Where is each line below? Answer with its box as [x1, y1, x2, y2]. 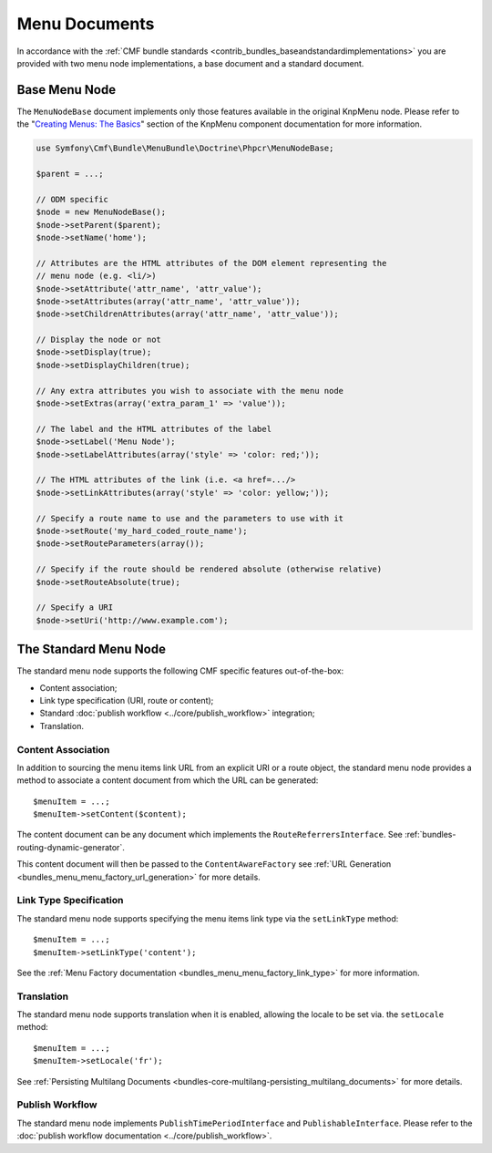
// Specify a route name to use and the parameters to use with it [36, 513, 344, 523]
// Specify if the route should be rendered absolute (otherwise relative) [36, 564, 383, 574]
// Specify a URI [36, 602, 114, 613]
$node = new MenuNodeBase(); [36, 207, 167, 218]
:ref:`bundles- [404, 829, 456, 840]
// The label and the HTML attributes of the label [36, 424, 272, 434]
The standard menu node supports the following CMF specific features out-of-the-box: [16, 665, 344, 676]
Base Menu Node [16, 82, 117, 98]
